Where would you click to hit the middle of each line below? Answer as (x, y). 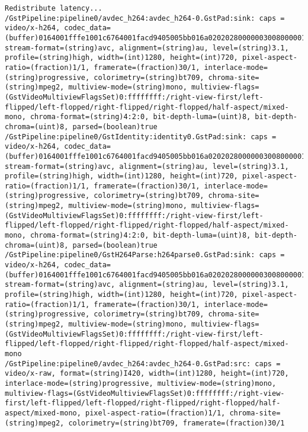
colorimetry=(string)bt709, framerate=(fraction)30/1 (177, 423)
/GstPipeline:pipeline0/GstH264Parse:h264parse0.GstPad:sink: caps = (145, 255)
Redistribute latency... (54, 8)
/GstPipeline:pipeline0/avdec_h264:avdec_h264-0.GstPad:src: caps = (143, 364)
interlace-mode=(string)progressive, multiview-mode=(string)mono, (141, 383)
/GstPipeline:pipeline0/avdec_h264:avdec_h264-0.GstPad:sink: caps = (145, 18)
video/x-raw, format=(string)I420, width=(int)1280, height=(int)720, (147, 374)
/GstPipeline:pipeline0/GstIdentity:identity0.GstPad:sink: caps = (141, 137)
